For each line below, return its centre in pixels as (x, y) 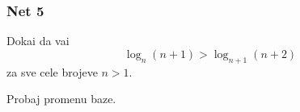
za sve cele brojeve (52, 71)
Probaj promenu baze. (61, 99)
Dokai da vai (38, 41)
